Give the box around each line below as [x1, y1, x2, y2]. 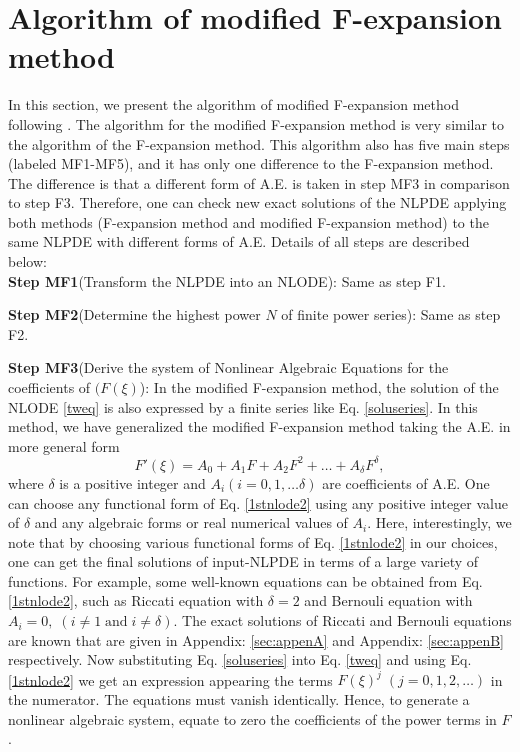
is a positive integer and [59, 472, 206, 493]
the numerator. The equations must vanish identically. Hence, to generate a [8, 688, 470, 709]
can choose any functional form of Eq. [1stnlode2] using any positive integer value [8, 492, 508, 513]
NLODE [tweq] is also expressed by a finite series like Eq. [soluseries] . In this [8, 396, 478, 417]
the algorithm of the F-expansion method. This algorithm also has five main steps [8, 133, 510, 154]
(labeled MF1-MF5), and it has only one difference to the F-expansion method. [8, 153, 494, 174]
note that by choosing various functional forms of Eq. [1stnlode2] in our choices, [8, 531, 498, 552]
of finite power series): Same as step [281, 304, 501, 325]
